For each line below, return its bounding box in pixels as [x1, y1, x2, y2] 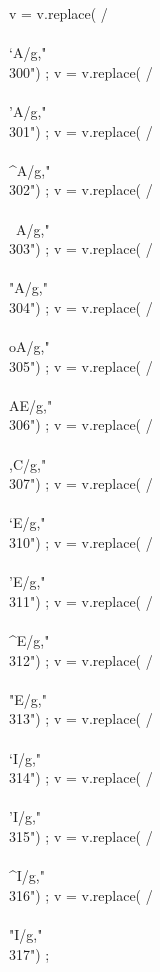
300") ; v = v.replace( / [9, 61, 153, 82]
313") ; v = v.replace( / [9, 708, 153, 729]
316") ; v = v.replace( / [9, 884, 153, 905]
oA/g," [9, 336, 50, 357]
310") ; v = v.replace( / [9, 532, 153, 553]
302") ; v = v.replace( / [9, 179, 153, 200]
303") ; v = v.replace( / [9, 238, 153, 259]
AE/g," [9, 394, 53, 415]
